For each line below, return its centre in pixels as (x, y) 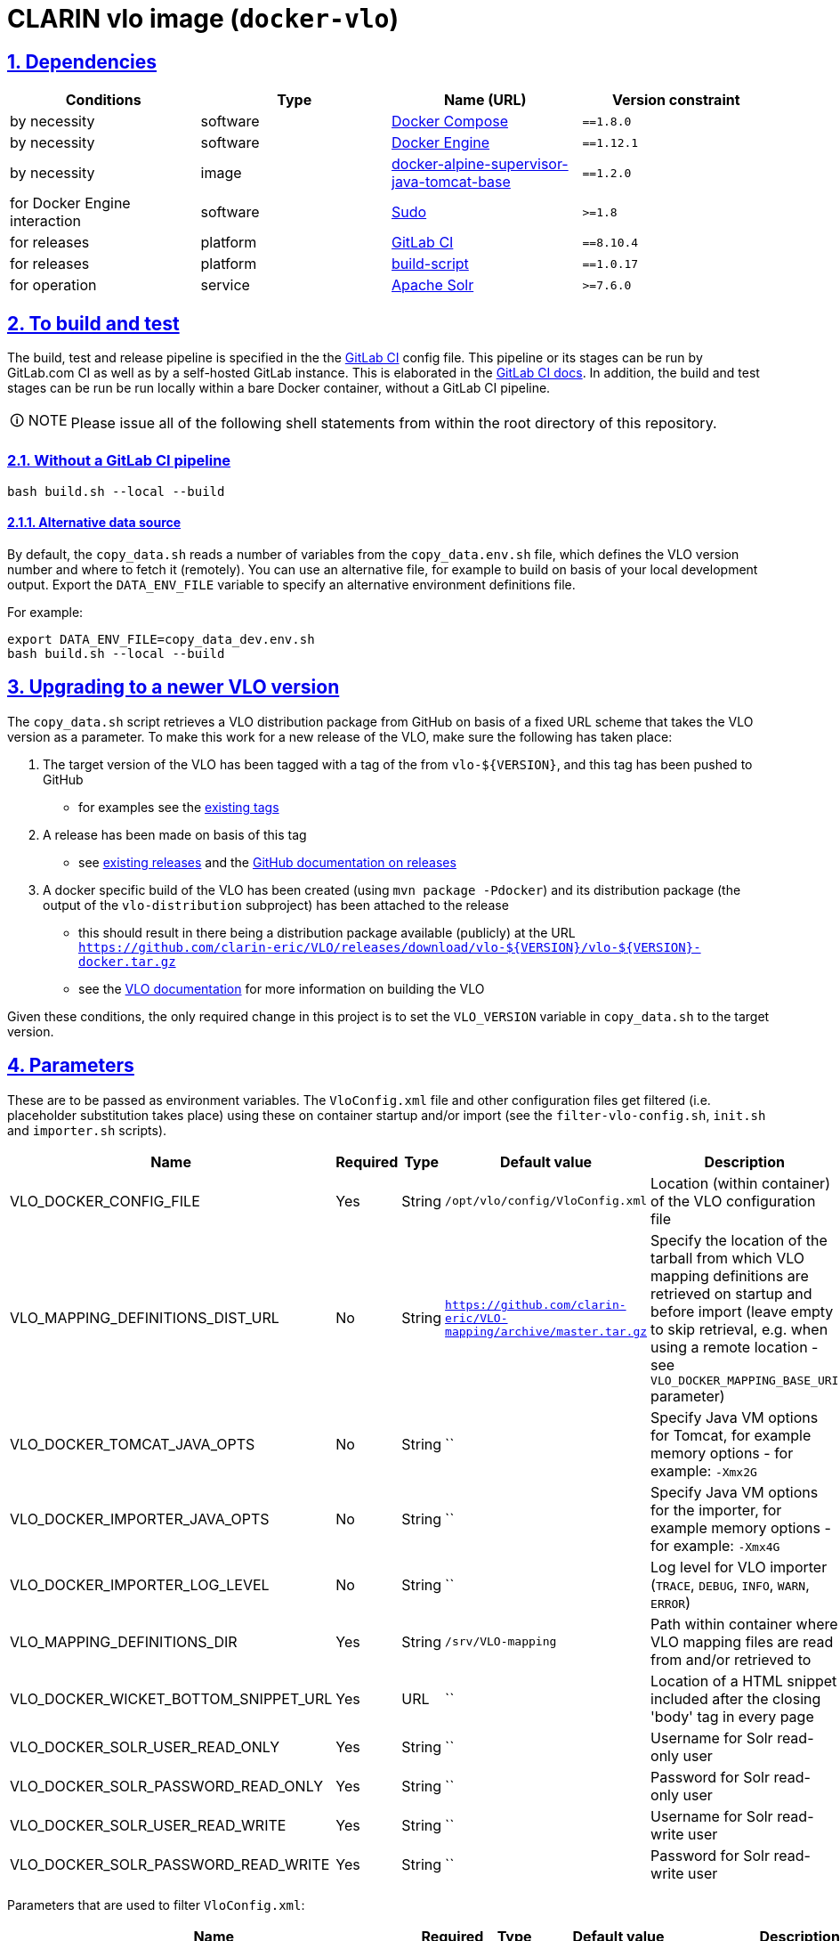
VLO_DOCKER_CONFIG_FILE (105, 1201)
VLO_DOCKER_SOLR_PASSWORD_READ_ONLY (167, 1786)
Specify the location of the (739, 1240)
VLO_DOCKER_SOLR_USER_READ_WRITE (148, 1825)
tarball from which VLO (728, 1258)
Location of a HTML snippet (744, 1681)
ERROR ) (671, 1602)
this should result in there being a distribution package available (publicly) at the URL (327, 932)
